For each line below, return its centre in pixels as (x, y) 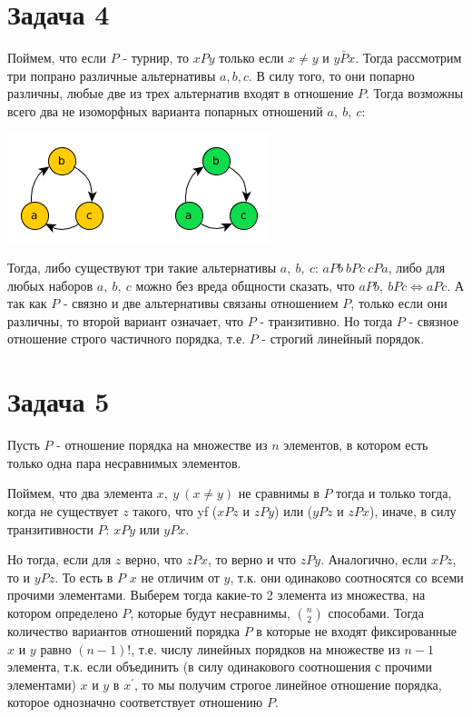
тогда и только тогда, (394, 493)
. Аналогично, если (374, 559)
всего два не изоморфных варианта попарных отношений (165, 110)
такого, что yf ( (175, 510)
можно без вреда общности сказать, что (245, 285)
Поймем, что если (57, 58)
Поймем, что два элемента (80, 493)
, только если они (399, 303)
